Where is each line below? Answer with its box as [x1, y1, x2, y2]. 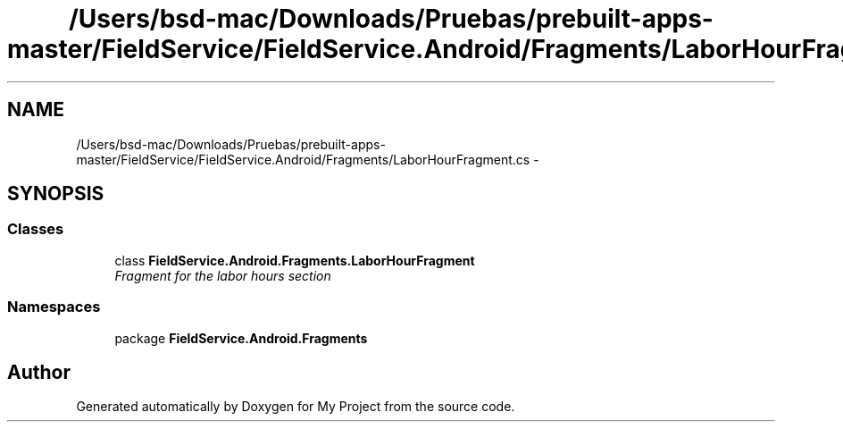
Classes [7, 220, 64, 239]
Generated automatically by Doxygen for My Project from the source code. [76, 399, 515, 415]
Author [7, 360, 71, 383]
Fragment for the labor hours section [114, 267, 331, 283]
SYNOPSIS [7, 182, 104, 206]
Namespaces [7, 298, 101, 316]
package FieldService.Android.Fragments [114, 330, 368, 346]
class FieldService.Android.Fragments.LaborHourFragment [114, 252, 475, 268]
